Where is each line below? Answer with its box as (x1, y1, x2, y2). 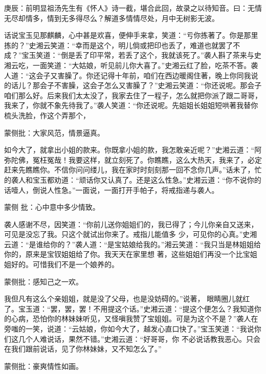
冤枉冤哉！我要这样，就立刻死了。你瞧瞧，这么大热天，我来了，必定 (32, 154, 262, 165)
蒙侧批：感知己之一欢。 (4, 276, 83, 287)
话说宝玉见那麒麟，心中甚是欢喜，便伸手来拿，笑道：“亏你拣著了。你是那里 (4, 30, 258, 40)
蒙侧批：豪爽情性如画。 (4, 360, 83, 371)
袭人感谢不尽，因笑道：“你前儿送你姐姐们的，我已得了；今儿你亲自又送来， (4, 218, 258, 229)
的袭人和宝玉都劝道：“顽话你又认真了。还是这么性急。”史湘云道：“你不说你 (4, 174, 254, 185)
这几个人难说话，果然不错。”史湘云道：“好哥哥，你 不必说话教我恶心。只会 (11, 333, 260, 344)
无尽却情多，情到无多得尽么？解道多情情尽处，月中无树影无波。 (4, 12, 219, 23)
